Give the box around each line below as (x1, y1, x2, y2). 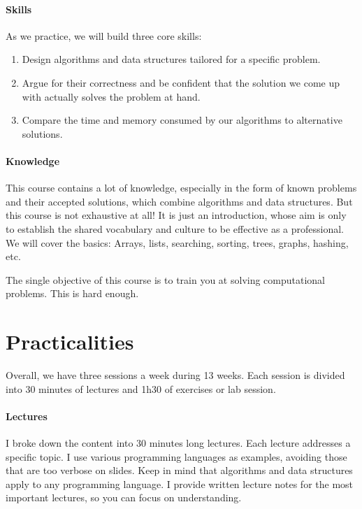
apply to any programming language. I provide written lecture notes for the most (6, 476, 354, 491)
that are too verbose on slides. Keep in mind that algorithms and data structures (6, 463, 353, 478)
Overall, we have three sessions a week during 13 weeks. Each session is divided (6, 368, 345, 382)
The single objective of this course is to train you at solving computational (6, 272, 326, 287)
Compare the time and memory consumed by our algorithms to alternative (22, 113, 342, 127)
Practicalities (6, 327, 134, 356)
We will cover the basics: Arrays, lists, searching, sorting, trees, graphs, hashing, (6, 235, 349, 250)
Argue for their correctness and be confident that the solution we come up (22, 75, 340, 89)
